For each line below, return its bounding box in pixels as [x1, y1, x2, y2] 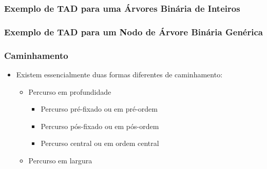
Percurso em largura [28, 155, 92, 165]
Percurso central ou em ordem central [41, 138, 159, 149]
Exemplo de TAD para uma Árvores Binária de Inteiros [4, 2, 240, 14]
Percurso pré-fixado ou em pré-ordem [41, 103, 158, 114]
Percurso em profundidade [28, 86, 111, 97]
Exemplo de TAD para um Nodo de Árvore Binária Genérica [4, 25, 263, 38]
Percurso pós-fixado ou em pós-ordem [41, 120, 159, 131]
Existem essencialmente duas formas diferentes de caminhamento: [16, 69, 223, 79]
